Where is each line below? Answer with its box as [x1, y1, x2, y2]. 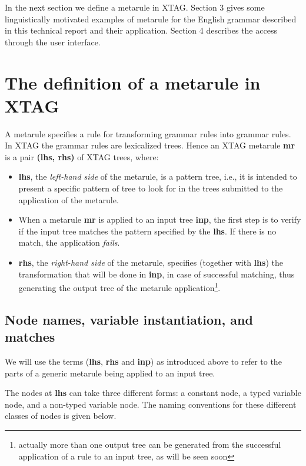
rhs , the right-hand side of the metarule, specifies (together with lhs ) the [18, 256, 283, 269]
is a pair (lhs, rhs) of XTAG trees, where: [5, 150, 159, 163]
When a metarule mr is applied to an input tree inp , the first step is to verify [18, 213, 301, 226]
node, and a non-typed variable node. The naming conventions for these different [5, 398, 297, 410]
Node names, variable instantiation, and [5, 310, 253, 328]
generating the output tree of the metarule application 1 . [18, 280, 221, 293]
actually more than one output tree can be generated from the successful [18, 438, 281, 451]
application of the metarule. [18, 193, 119, 206]
